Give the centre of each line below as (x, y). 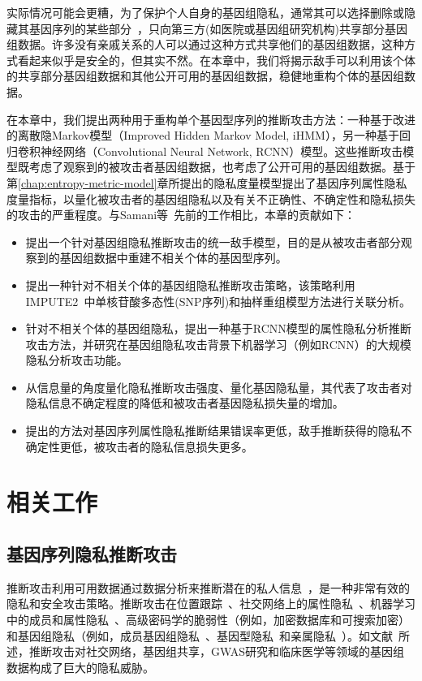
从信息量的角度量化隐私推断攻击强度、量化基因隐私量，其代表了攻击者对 (219, 387)
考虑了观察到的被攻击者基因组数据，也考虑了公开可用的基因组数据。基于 (222, 167)
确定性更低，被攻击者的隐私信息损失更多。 (139, 446)
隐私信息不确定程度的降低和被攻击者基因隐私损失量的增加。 (185, 403)
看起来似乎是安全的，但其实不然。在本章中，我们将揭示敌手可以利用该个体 (216, 60)
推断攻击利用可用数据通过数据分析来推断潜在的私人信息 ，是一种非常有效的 (208, 587)
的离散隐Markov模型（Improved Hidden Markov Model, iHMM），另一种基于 (203, 135)
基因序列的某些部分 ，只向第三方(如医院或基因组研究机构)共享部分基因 (218, 28)
